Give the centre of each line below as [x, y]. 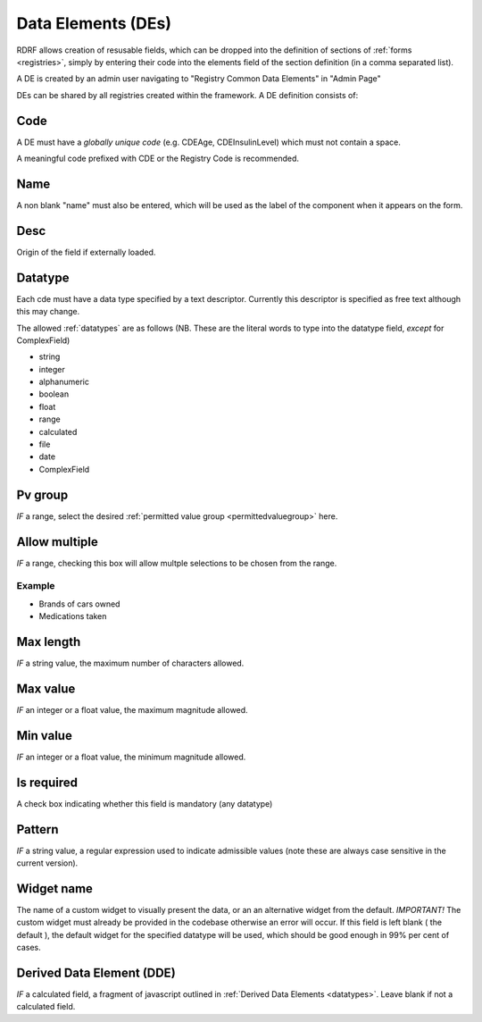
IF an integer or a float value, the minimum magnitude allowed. [131, 757]
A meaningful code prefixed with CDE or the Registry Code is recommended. [158, 159]
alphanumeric [64, 382]
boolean [54, 394]
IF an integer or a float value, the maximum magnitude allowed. [133, 709]
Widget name [55, 888]
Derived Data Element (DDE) [96, 972]
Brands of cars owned [79, 604]
